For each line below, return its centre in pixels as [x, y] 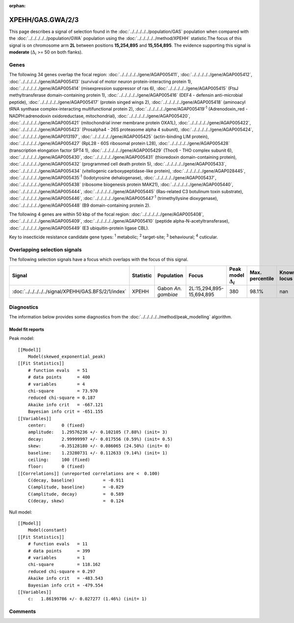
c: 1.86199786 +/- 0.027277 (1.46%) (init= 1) [87, 599]
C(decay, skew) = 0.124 [76, 501]
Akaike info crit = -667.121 [65, 405]
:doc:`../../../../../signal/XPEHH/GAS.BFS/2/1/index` [69, 291]
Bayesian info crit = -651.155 [65, 412]
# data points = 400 [59, 377]
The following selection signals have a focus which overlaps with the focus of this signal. [99, 259]
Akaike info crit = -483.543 [65, 578]
